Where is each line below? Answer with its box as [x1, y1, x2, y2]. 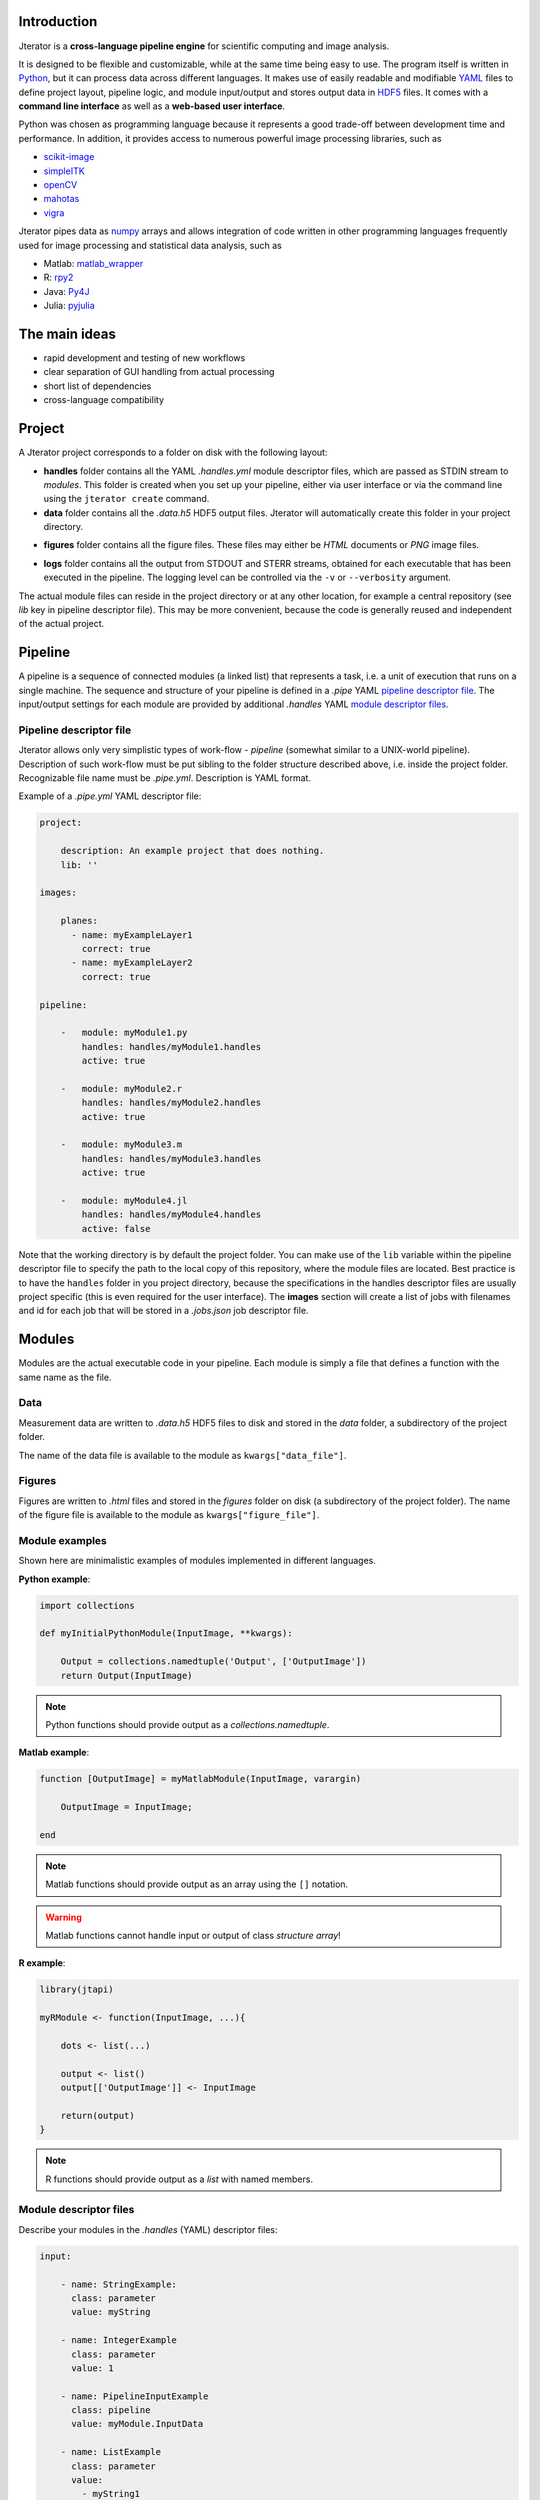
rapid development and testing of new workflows [43, 352, 246, 364]
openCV [43, 179, 78, 191]
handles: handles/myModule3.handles [81, 1153, 262, 1164]
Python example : [18, 1573, 91, 1585]
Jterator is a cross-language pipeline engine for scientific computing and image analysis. [18, 40, 390, 52]
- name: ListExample [60, 2446, 162, 2458]
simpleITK [43, 165, 85, 177]
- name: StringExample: [60, 2278, 177, 2290]
